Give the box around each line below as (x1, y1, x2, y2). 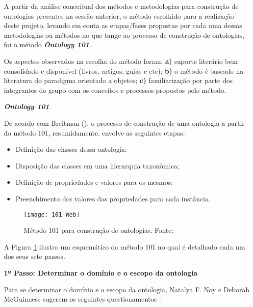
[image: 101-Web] (24, 211, 80, 218)
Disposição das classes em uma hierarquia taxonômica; (15, 160, 179, 170)
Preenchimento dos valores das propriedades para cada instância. (15, 193, 210, 203)
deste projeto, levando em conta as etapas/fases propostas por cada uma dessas (4, 20, 242, 30)
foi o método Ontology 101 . (4, 39, 91, 50)
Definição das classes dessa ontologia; (15, 144, 127, 154)
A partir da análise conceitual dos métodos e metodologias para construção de (4, 1, 239, 11)
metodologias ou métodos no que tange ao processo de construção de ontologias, (4, 29, 245, 40)
